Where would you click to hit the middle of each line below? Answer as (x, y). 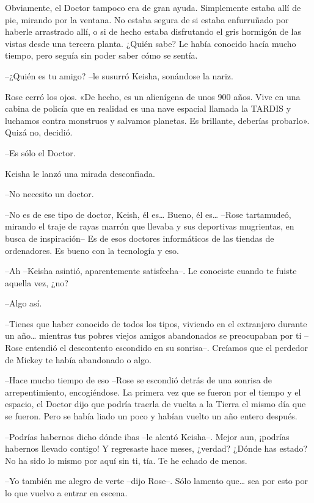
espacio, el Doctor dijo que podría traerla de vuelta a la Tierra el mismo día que (155, 404)
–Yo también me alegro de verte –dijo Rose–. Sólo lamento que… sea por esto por (157, 481)
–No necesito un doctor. (49, 194)
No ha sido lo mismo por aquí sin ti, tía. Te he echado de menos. (126, 460)
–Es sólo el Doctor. (40, 152)
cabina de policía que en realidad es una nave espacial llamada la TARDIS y (148, 108)
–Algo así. (24, 303)
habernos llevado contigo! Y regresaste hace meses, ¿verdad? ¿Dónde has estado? (156, 448)
